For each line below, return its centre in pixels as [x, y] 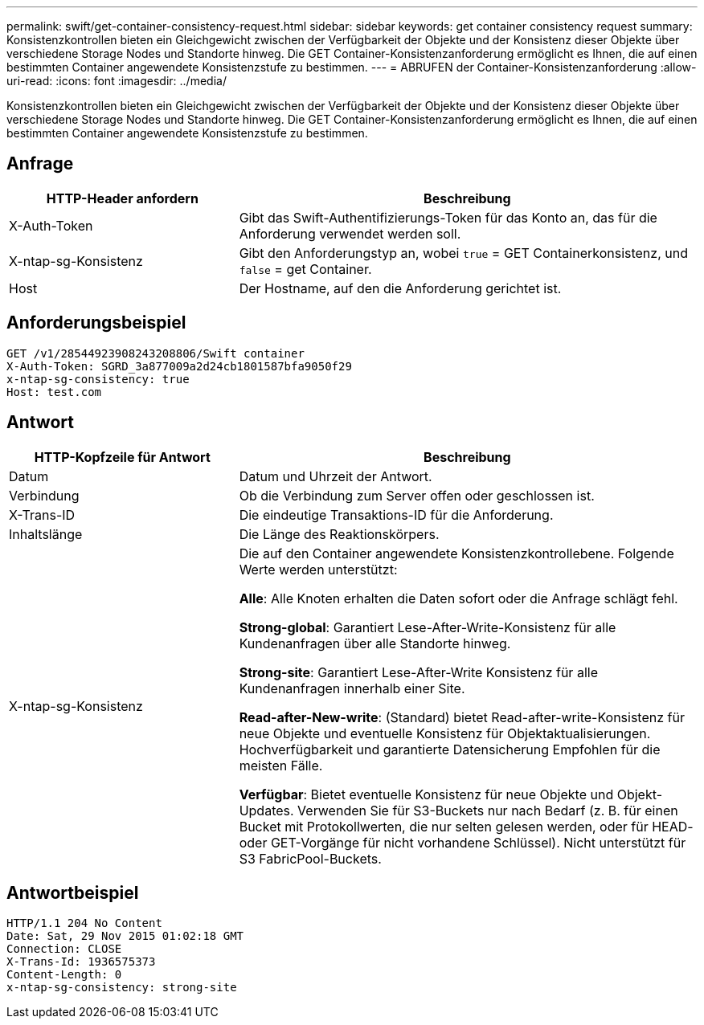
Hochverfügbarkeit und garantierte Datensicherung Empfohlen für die [450, 749]
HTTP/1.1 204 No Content [84, 923]
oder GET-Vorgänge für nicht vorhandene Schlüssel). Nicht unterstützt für [463, 842]
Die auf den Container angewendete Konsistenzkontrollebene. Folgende [456, 553]
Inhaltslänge [46, 534]
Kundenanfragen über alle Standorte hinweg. [375, 643]
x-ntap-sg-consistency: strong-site [122, 988]
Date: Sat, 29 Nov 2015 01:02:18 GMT [125, 936]
